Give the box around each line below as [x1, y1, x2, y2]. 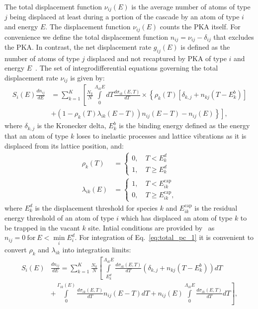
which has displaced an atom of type [121, 213, 233, 223]
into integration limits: [62, 244, 131, 255]
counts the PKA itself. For [160, 21, 241, 32]
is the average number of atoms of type [131, 1, 251, 11]
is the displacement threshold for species [35, 202, 158, 213]
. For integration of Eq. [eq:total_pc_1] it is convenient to [75, 232, 254, 242]
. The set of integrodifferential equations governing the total [35, 63, 218, 73]
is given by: [70, 72, 105, 82]
